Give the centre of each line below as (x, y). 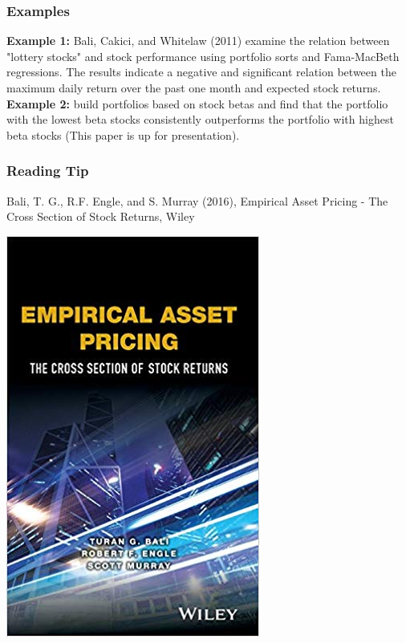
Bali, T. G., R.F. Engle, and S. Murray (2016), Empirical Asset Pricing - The (197, 200)
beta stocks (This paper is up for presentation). (123, 134)
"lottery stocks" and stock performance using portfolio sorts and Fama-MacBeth (203, 56)
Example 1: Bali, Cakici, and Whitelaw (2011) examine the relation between (198, 41)
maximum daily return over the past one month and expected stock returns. (194, 87)
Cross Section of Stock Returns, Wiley (101, 216)
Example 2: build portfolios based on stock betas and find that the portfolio (197, 103)
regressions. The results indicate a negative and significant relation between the (201, 72)
